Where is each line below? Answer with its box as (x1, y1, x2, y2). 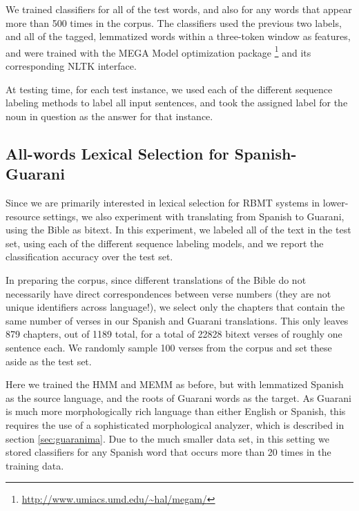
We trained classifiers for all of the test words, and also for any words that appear (6, 2, 352, 16)
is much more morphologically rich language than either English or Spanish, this (6, 404, 346, 418)
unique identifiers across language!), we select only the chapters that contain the (6, 300, 345, 314)
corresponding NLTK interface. (6, 59, 137, 73)
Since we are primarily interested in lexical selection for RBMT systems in (6, 195, 320, 209)
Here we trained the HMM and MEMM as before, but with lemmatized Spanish (6, 377, 344, 392)
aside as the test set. (6, 354, 92, 368)
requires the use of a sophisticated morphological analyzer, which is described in (6, 417, 345, 432)
